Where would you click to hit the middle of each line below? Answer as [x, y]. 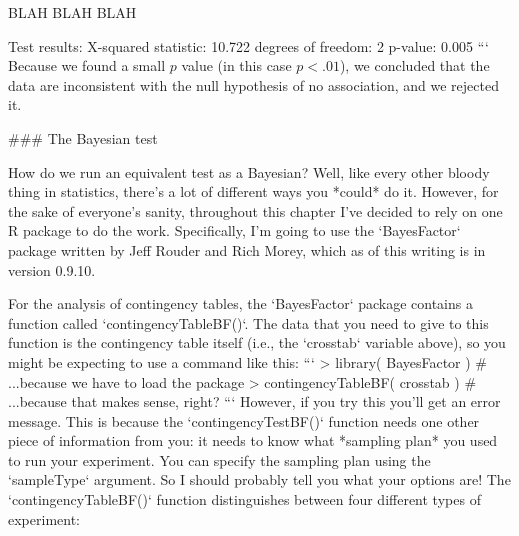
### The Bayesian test [83, 137]
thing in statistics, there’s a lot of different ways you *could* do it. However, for [253, 191]
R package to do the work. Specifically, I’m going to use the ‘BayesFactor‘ [234, 230]
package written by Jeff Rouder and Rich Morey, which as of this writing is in [247, 249]
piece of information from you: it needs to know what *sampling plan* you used [253, 440]
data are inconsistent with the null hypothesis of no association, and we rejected [253, 84]
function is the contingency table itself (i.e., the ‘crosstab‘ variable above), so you [257, 342]
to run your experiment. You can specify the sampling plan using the [219, 459]
